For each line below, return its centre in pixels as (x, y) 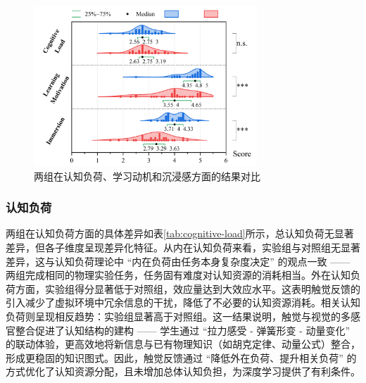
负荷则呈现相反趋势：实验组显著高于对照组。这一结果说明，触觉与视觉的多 (178, 316)
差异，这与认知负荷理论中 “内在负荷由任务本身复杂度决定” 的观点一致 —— (178, 261)
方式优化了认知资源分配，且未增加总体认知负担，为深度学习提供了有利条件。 (183, 371)
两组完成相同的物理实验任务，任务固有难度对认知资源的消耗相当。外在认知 (178, 275)
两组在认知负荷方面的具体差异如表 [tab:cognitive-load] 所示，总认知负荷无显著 (180, 233)
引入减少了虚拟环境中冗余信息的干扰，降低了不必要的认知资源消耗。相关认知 (183, 302)
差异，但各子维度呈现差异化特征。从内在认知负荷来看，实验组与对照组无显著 (183, 247)
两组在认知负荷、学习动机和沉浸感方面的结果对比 (147, 176)
